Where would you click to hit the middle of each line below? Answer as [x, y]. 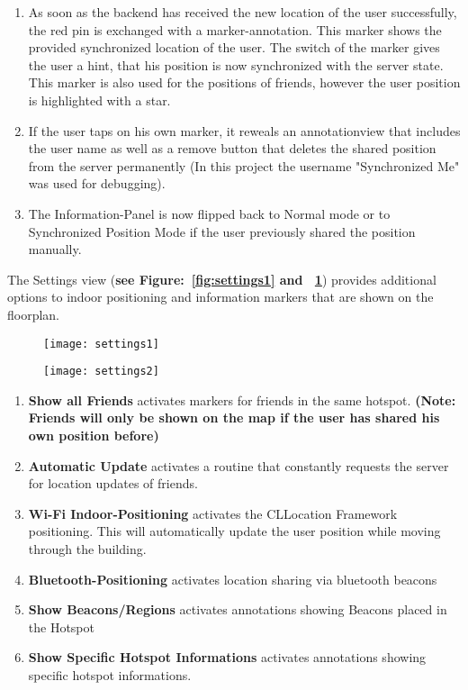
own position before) [94, 435]
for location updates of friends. [113, 483]
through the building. [87, 548]
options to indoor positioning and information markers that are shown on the [220, 297]
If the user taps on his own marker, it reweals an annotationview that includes [244, 130]
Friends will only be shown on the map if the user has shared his [234, 418]
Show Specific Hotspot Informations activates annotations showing [227, 657]
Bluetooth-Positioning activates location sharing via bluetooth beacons [233, 579]
